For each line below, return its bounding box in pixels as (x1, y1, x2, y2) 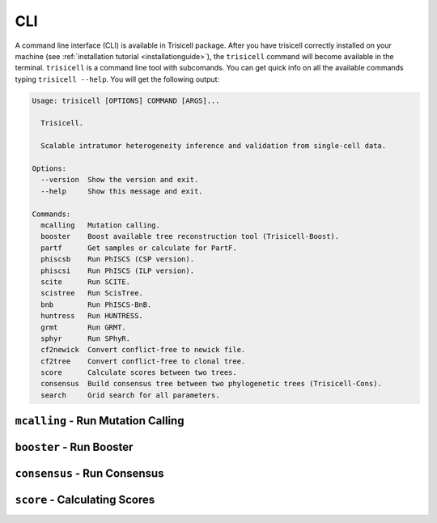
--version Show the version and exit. (40, 175, 199, 185)
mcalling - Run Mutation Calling (15, 414, 185, 428)
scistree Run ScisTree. (40, 288, 143, 298)
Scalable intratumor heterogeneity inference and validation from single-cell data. (40, 142, 387, 151)
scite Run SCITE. (40, 277, 131, 287)
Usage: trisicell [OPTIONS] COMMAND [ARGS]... (32, 96, 220, 105)
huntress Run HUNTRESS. (40, 312, 143, 321)
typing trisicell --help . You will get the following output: (15, 74, 220, 84)
